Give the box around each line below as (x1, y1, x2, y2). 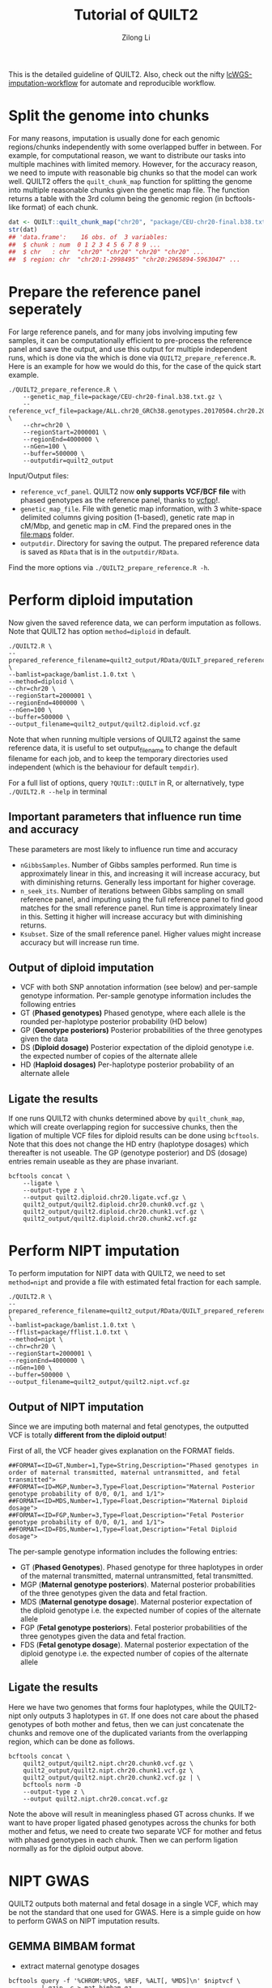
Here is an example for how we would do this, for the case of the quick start (8, 362, 261, 371)
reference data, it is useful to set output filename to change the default (8, 743, 237, 755)
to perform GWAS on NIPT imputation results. (8, 1916, 160, 1926)
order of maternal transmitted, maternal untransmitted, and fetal (8, 1468, 241, 1476)
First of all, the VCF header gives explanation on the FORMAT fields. (8, 1446, 235, 1455)
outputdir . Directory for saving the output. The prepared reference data (19, 538, 261, 548)
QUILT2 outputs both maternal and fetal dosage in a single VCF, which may (8, 1899, 259, 1909)
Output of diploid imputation (8, 961, 155, 975)
